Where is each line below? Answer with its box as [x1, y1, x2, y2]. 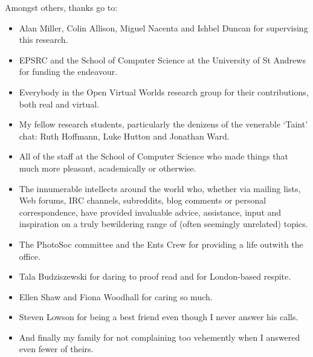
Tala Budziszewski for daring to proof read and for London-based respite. [19, 270, 291, 283]
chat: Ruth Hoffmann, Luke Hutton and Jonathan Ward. [19, 129, 230, 142]
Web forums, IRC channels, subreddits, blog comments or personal [19, 194, 266, 207]
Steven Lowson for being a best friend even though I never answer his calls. [19, 310, 298, 323]
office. [19, 249, 40, 262]
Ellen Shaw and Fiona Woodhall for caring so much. [19, 290, 213, 303]
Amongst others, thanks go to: [5, 1, 118, 13]
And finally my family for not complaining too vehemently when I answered [19, 330, 300, 343]
